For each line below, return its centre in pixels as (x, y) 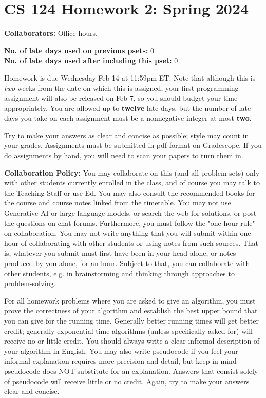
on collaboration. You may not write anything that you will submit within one (128, 233)
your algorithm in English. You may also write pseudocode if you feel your (121, 350)
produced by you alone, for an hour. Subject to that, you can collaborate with (127, 263)
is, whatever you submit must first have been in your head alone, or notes (120, 253)
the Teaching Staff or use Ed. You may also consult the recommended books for (130, 192)
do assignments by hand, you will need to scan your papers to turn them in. (124, 155)
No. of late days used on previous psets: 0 (79, 50)
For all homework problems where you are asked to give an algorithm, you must (130, 300)
